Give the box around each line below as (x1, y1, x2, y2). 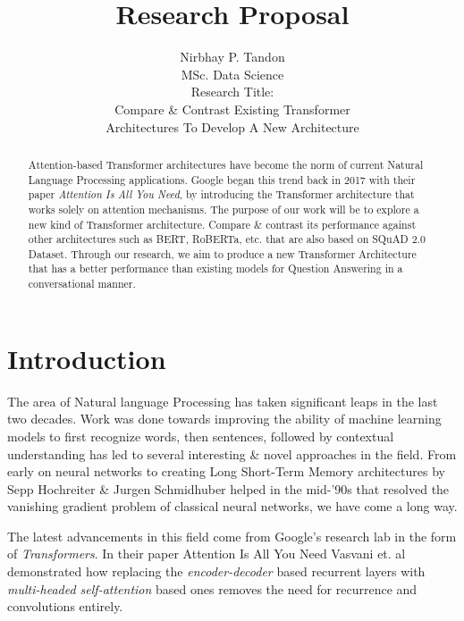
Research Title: (190, 82, 274, 101)
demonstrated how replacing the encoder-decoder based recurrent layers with (7, 562, 426, 581)
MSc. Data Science (181, 64, 284, 83)
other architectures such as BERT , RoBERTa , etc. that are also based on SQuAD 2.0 (28, 231, 426, 247)
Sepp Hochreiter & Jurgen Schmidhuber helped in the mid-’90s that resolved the (7, 479, 450, 498)
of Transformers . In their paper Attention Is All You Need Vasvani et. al (7, 544, 406, 563)
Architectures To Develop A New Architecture (105, 117, 359, 136)
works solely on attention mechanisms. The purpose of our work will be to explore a (28, 201, 419, 216)
